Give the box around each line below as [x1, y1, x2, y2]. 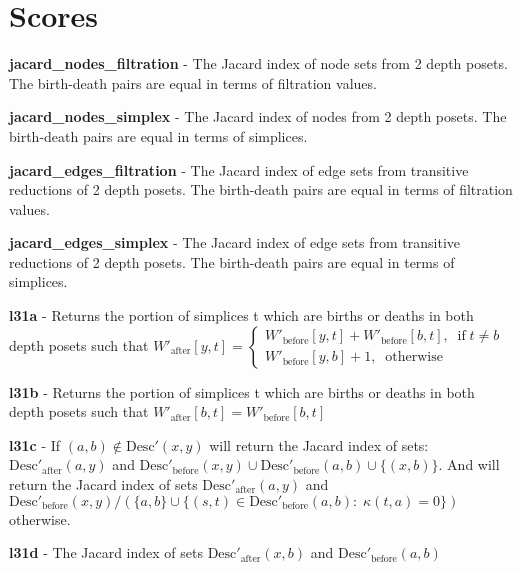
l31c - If [9, 434, 61, 455]
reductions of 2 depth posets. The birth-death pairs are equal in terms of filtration [9, 179, 513, 200]
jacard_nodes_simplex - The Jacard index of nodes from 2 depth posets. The [9, 106, 507, 127]
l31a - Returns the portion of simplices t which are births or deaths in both [9, 305, 474, 326]
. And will [438, 454, 500, 475]
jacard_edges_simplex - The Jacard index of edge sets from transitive [9, 232, 461, 253]
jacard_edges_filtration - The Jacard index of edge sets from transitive [9, 159, 469, 180]
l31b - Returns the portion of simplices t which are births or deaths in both [9, 381, 475, 402]
